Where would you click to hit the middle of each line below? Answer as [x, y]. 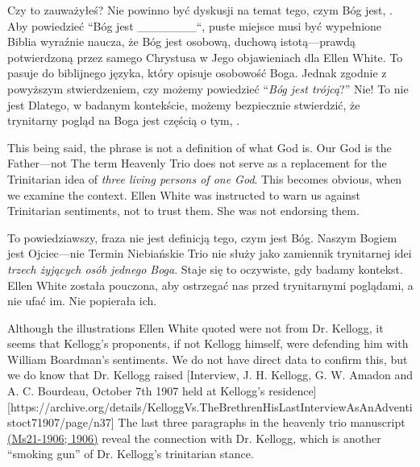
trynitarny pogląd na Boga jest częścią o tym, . [124, 120]
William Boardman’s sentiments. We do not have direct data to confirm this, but [208, 359]
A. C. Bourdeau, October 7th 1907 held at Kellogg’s [136, 391]
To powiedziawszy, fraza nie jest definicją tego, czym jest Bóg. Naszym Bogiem [202, 237]
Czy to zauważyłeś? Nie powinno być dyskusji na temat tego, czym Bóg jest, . [200, 10]
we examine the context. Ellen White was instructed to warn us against [184, 194]
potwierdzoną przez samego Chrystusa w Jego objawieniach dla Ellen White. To [205, 57]
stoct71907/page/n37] [61, 422]
